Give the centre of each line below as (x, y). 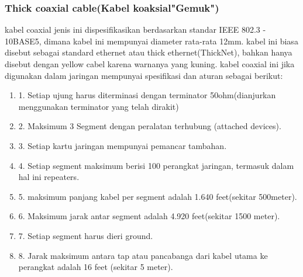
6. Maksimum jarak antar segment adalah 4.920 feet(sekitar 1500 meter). (149, 216)
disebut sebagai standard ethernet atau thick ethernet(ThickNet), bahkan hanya (149, 52)
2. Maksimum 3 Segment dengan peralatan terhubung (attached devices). (150, 126)
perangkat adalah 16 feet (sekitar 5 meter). (96, 267)
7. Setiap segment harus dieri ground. (86, 235)
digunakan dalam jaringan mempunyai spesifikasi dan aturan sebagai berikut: (144, 75)
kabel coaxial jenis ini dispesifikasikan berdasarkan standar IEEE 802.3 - (135, 30)
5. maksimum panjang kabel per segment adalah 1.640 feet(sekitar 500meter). (158, 196)
